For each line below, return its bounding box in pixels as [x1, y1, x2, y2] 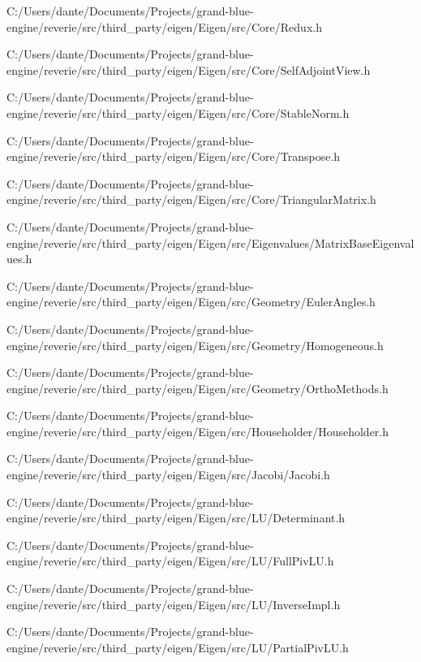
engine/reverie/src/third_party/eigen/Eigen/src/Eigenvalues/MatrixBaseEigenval [6, 234, 415, 251]
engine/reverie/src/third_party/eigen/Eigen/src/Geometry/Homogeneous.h [6, 336, 384, 353]
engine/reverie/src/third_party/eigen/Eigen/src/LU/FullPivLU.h [6, 552, 334, 569]
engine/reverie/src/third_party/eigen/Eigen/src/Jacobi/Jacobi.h [6, 466, 330, 483]
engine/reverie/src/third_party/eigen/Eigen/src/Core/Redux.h [6, 18, 322, 35]
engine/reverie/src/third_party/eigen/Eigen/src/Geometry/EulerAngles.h [6, 293, 376, 310]
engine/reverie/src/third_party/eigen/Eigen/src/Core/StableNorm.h [6, 104, 350, 121]
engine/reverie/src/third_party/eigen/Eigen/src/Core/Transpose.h [6, 148, 341, 165]
